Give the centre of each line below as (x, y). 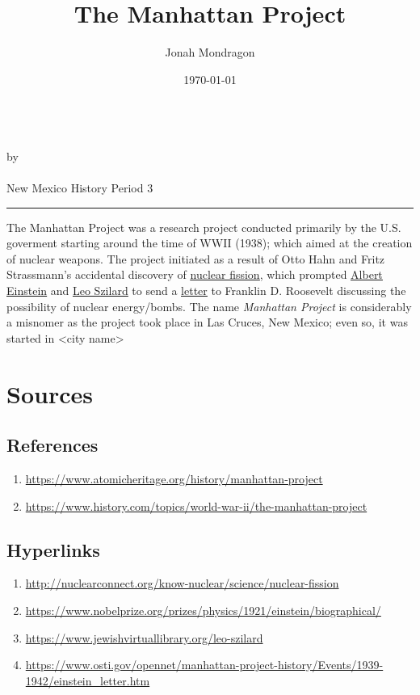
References (52, 445)
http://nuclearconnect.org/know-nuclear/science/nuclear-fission (182, 583)
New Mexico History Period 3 (80, 188)
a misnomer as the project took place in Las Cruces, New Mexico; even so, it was (207, 322)
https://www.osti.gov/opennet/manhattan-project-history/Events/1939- (204, 665)
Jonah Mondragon (210, 52)
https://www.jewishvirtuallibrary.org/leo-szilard (144, 637)
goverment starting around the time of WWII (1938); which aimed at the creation (210, 243)
